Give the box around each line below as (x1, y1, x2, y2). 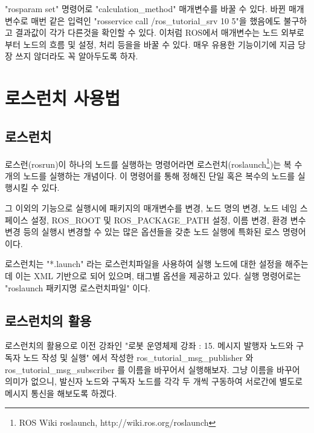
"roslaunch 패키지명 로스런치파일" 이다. (5, 281, 150, 294)
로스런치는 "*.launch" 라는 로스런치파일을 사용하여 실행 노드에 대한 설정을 (5, 257, 283, 270)
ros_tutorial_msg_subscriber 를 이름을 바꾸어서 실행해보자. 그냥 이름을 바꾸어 (5, 363, 300, 375)
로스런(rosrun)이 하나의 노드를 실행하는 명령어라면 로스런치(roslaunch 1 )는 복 (5, 156, 292, 170)
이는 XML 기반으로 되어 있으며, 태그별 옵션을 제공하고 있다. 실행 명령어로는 (15, 269, 301, 282)
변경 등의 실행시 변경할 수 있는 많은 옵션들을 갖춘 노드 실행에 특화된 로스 (5, 225, 280, 238)
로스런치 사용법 (5, 85, 121, 110)
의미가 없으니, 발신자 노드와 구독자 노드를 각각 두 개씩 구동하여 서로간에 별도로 (5, 375, 303, 388)
